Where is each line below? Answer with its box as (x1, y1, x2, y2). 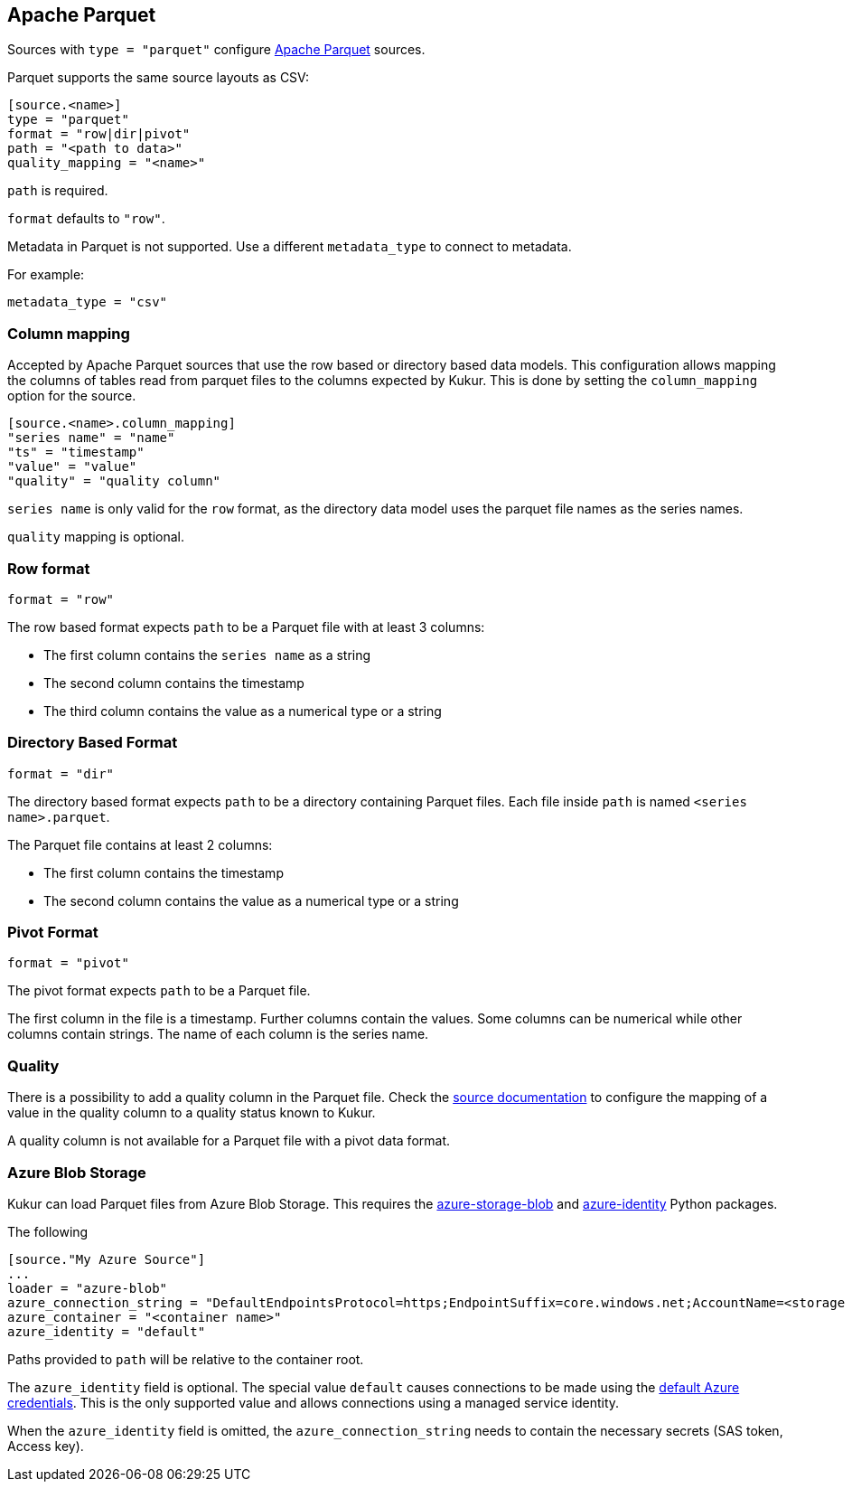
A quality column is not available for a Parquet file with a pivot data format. (7, 1133, 450, 1149)
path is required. (7, 183, 108, 199)
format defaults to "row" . (7, 211, 165, 227)
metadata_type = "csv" (7, 295, 168, 310)
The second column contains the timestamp (43, 674, 304, 691)
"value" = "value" (7, 459, 137, 475)
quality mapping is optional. (7, 529, 185, 545)
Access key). (7, 1437, 84, 1454)
